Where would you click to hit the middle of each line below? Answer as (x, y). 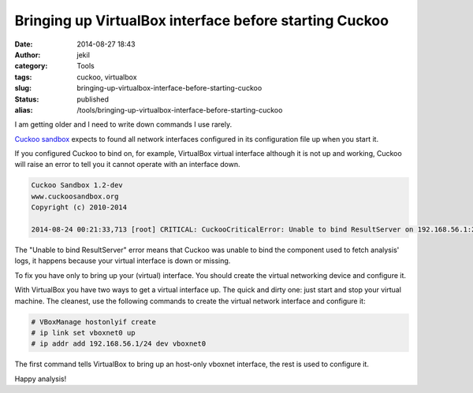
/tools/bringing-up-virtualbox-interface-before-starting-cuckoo (180, 109)
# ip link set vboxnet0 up (83, 332)
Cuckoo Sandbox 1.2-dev (77, 185)
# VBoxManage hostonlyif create (94, 322)
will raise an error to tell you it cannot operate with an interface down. (127, 165)
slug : (23, 88)
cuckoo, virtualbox (107, 77)
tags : (23, 77)
